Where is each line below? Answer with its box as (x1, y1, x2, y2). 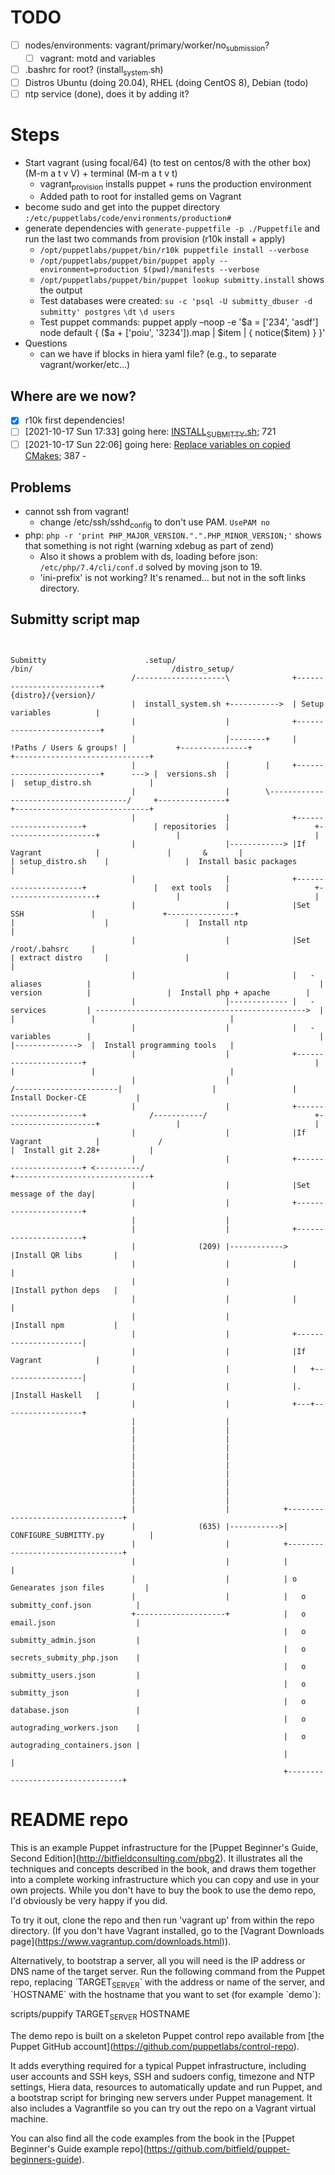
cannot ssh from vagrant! (24, 506, 130, 517)
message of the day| (10, 1189, 97, 1199)
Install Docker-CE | (10, 1092, 141, 1103)
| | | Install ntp (10, 917, 248, 928)
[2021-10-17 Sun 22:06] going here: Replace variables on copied (24, 439, 291, 451)
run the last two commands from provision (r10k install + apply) (24, 233, 286, 245)
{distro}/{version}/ (10, 690, 97, 700)
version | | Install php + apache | (10, 987, 311, 998)
